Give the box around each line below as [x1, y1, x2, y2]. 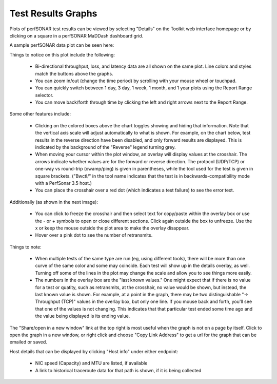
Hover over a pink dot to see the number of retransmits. [35, 232, 153, 238]
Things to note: [9, 244, 42, 250]
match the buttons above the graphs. [35, 70, 113, 76]
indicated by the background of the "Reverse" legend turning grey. [35, 144, 176, 150]
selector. [35, 92, 54, 98]
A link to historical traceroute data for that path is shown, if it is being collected [35, 367, 202, 373]
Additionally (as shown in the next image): [9, 199, 98, 205]
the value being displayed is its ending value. [35, 313, 130, 319]
